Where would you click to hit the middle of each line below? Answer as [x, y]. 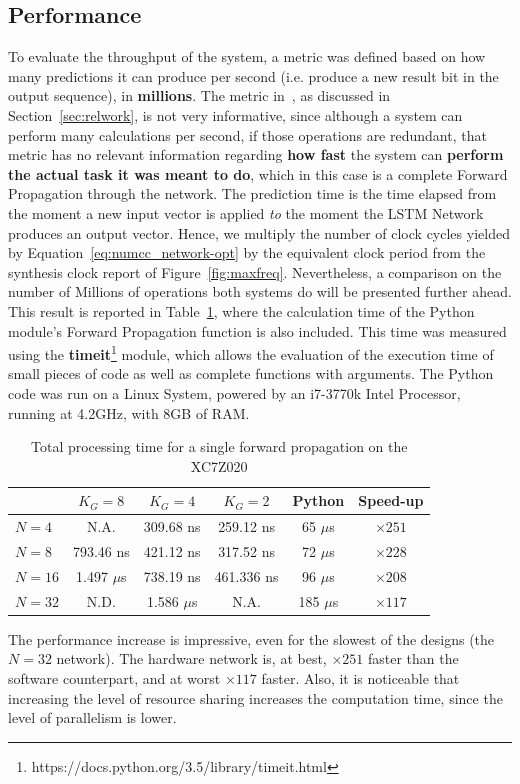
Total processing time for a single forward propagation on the [219, 446]
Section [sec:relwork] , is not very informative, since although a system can [235, 114]
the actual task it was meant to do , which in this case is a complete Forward [258, 173]
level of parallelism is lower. [92, 717]
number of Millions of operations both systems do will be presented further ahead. [260, 291]
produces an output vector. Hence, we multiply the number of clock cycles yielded [259, 232]
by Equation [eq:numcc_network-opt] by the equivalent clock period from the [247, 252]
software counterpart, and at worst [114, 677]
